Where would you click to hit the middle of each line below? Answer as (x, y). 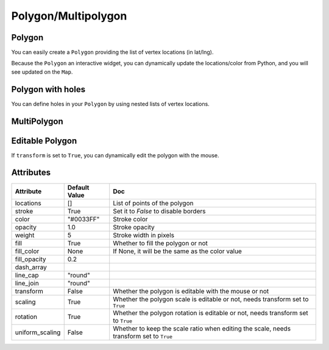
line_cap (27, 275)
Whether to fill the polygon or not (161, 243)
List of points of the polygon (153, 203)
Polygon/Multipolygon (69, 16)
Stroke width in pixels (144, 235)
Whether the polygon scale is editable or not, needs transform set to (211, 299)
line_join (27, 283)
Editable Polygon (44, 141)
